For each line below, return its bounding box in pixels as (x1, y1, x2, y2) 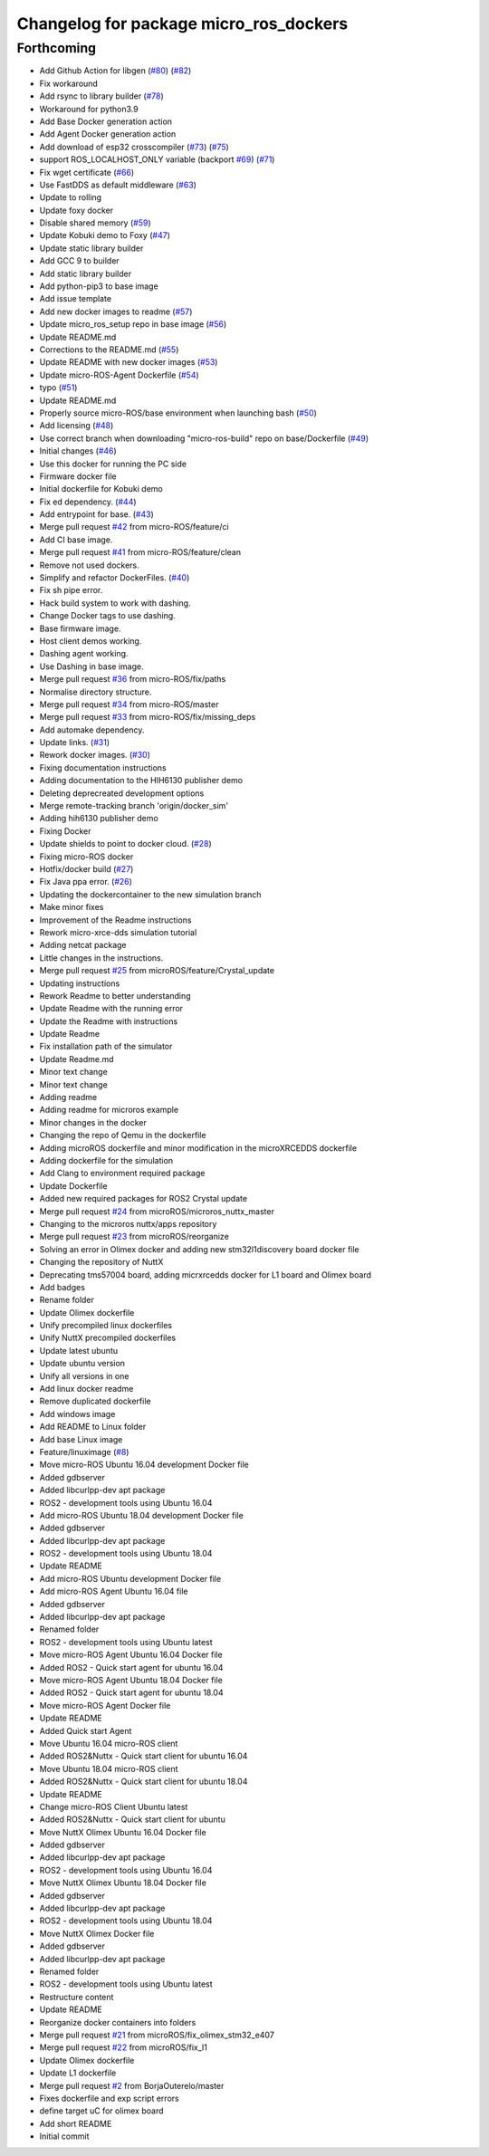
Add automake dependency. (39, 724, 145, 735)
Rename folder (39, 1295, 95, 1306)
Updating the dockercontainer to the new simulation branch (39, 888, 262, 900)
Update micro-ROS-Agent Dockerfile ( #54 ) (39, 369, 199, 380)
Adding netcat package (39, 940, 127, 951)
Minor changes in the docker (39, 1116, 147, 1127)
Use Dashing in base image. (39, 661, 144, 672)
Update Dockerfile (39, 1180, 108, 1191)
